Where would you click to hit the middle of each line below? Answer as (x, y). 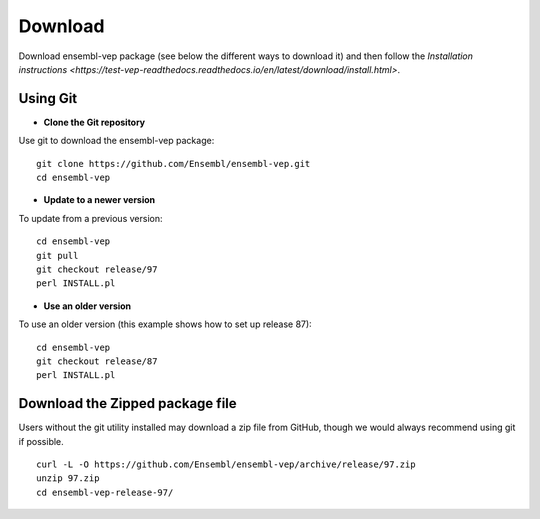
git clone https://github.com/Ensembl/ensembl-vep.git (173, 163)
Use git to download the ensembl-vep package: (116, 141)
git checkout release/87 (97, 361)
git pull (57, 255)
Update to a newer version (99, 200)
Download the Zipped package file (127, 403)
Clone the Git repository (94, 122)
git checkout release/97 (97, 269)
